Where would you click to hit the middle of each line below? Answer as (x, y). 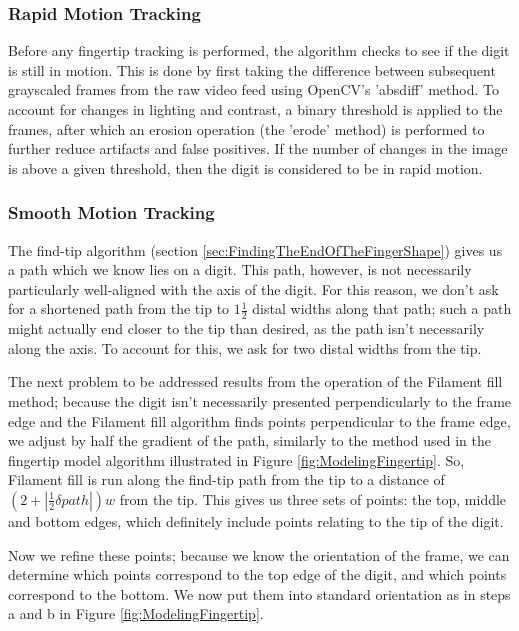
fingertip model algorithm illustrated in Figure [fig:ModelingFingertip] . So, (236, 459)
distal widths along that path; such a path (382, 308)
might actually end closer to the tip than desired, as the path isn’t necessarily (246, 328)
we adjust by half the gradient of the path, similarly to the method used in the (249, 440)
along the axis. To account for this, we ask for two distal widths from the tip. (245, 347)
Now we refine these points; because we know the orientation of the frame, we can (259, 554)
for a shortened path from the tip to (119, 308)
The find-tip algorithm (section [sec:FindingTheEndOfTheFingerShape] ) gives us (255, 249)
